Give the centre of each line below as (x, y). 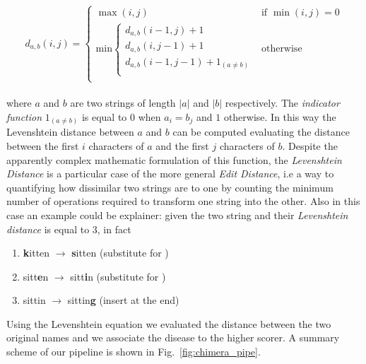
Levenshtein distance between (70, 132)
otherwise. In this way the (280, 116)
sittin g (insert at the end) (123, 300)
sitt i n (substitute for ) (118, 276)
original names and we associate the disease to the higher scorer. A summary (173, 337)
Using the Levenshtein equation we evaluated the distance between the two (169, 323)
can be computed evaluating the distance (261, 132)
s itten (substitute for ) (120, 253)
